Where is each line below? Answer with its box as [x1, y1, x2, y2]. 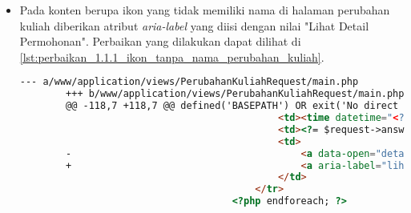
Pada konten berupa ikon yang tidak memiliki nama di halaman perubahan [19, 2, 390, 18]
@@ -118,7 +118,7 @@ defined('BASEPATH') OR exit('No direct [66, 100, 399, 112]
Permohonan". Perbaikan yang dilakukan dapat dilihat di [19, 33, 301, 50]
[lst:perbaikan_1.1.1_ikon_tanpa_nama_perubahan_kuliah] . [19, 48, 324, 65]
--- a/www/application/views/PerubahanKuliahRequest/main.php [19, 76, 359, 88]
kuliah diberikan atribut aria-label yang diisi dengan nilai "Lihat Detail [19, 17, 369, 34]
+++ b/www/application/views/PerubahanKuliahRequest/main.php [66, 88, 405, 100]
